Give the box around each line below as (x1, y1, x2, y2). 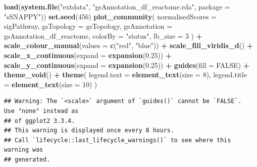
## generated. (4, 156, 51, 163)
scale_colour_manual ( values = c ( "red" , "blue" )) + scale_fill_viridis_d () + (4, 40, 253, 51)
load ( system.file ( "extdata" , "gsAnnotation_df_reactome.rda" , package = (4, 1, 230, 11)
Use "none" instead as (4, 107, 79, 114)
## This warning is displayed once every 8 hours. (4, 127, 174, 134)
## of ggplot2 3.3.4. (4, 117, 75, 124)
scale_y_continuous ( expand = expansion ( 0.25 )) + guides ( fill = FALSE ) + (4, 59, 250, 70)
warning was (4, 146, 43, 154)
